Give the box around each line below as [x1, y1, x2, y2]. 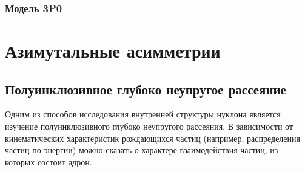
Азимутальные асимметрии [5, 38, 221, 63]
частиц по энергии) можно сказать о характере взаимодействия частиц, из [5, 144, 278, 156]
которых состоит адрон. [5, 155, 92, 168]
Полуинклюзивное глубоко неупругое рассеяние [5, 79, 286, 98]
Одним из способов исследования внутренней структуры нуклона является [5, 108, 281, 121]
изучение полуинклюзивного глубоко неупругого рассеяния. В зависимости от [5, 120, 293, 133]
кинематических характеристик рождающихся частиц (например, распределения [5, 131, 300, 144]
